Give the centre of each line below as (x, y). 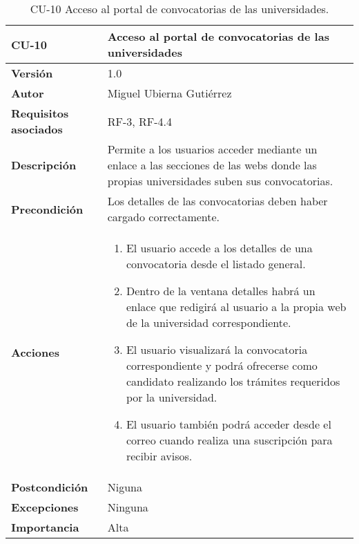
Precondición (47, 209)
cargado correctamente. (164, 217)
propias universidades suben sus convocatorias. (220, 181)
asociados (37, 129)
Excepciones (45, 507)
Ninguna (128, 507)
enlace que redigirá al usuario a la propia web (236, 307)
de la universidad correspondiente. (208, 322)
